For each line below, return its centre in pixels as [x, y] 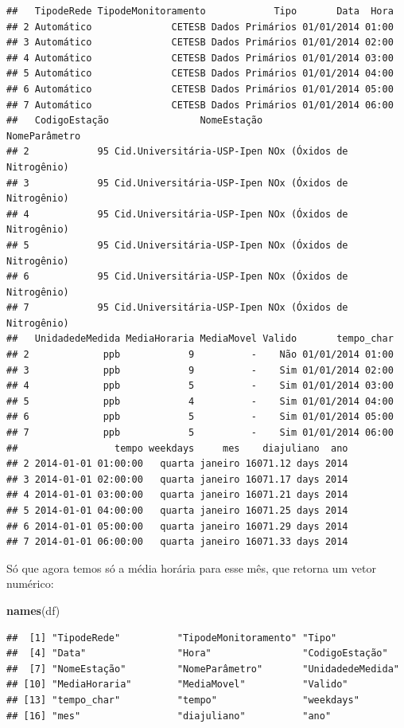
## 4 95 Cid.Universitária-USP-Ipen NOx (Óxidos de [177, 214]
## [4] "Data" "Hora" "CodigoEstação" [197, 654]
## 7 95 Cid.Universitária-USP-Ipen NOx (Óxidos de [177, 308]
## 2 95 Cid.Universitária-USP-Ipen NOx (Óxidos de [177, 152]
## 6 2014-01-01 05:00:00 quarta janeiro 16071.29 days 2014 [177, 526]
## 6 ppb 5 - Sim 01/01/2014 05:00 [200, 417]
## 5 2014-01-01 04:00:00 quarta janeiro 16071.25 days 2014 [177, 511]
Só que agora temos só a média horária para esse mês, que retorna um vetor [191, 568]
